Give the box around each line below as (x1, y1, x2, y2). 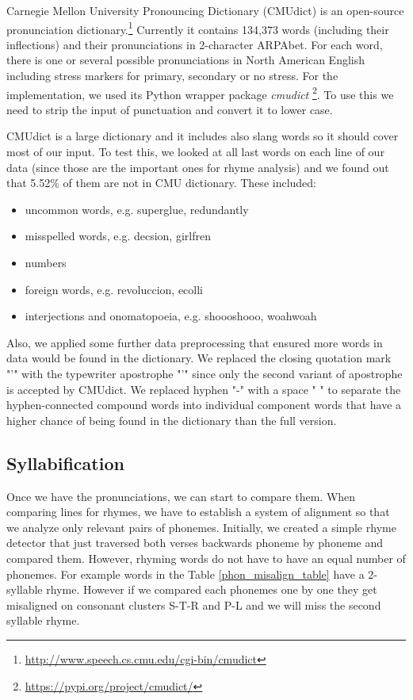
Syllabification (6, 450, 124, 475)
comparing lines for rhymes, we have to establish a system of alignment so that (6, 503, 390, 520)
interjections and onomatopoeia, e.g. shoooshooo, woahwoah (25, 308, 317, 324)
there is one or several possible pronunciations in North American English (6, 52, 365, 68)
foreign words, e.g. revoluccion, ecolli (25, 281, 203, 297)
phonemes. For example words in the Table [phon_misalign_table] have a (6, 565, 365, 582)
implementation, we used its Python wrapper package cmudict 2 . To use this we (6, 83, 394, 102)
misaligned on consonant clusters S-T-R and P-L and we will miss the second (6, 596, 381, 613)
